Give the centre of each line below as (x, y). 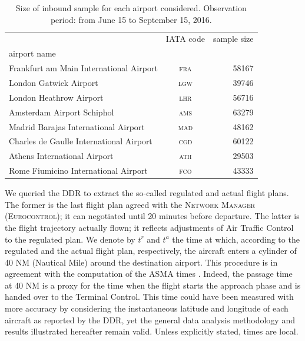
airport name (32, 53)
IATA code (185, 39)
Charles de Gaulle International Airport (81, 141)
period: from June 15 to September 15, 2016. (131, 19)
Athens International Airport (61, 156)
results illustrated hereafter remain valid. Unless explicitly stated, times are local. (152, 331)
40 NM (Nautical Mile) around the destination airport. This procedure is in (141, 262)
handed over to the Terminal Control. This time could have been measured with (149, 297)
